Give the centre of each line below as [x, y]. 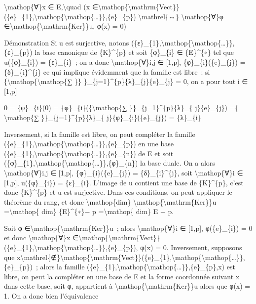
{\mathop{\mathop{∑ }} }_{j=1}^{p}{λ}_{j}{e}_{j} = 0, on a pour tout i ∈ [126, 81]
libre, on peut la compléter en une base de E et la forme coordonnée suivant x [122, 276]
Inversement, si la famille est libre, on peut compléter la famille [100, 134]
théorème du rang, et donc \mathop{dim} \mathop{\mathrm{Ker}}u [110, 201]
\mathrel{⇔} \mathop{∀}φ [181, 16]
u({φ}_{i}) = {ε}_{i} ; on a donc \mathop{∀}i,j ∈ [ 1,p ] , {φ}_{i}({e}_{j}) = [125, 62]
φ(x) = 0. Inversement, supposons [191, 247]
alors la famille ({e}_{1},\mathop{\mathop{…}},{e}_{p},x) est [138, 267]
